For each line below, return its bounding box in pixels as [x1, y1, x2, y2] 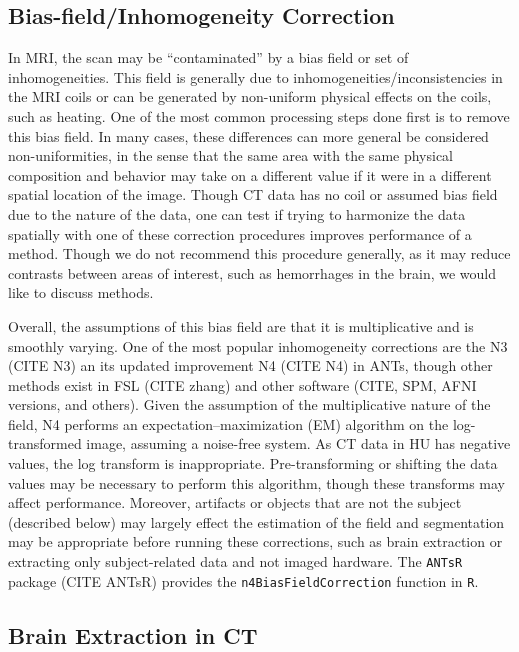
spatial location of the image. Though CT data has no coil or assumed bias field [8, 184, 498, 205]
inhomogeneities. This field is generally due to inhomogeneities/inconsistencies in [8, 66, 503, 87]
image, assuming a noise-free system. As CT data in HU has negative [86, 433, 511, 454]
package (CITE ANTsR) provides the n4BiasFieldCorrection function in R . [8, 570, 479, 591]
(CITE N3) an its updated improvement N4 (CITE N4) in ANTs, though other [8, 355, 493, 376]
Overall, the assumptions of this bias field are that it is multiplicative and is [8, 315, 474, 336]
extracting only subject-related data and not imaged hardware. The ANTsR [8, 551, 463, 572]
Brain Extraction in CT [8, 619, 258, 650]
